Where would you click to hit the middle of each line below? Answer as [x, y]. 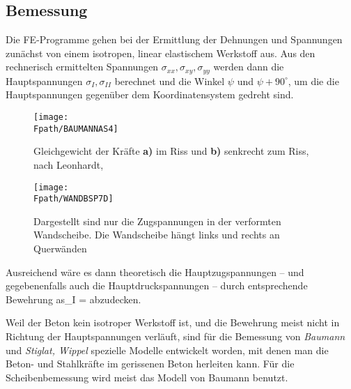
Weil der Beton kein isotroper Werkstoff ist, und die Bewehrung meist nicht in [173, 322]
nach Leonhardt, [69, 164]
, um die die [313, 81]
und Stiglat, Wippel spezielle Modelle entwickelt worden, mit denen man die [167, 350]
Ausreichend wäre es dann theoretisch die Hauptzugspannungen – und [155, 272]
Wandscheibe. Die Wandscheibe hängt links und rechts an [157, 235]
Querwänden [60, 249]
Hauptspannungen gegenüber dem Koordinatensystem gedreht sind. [150, 94]
